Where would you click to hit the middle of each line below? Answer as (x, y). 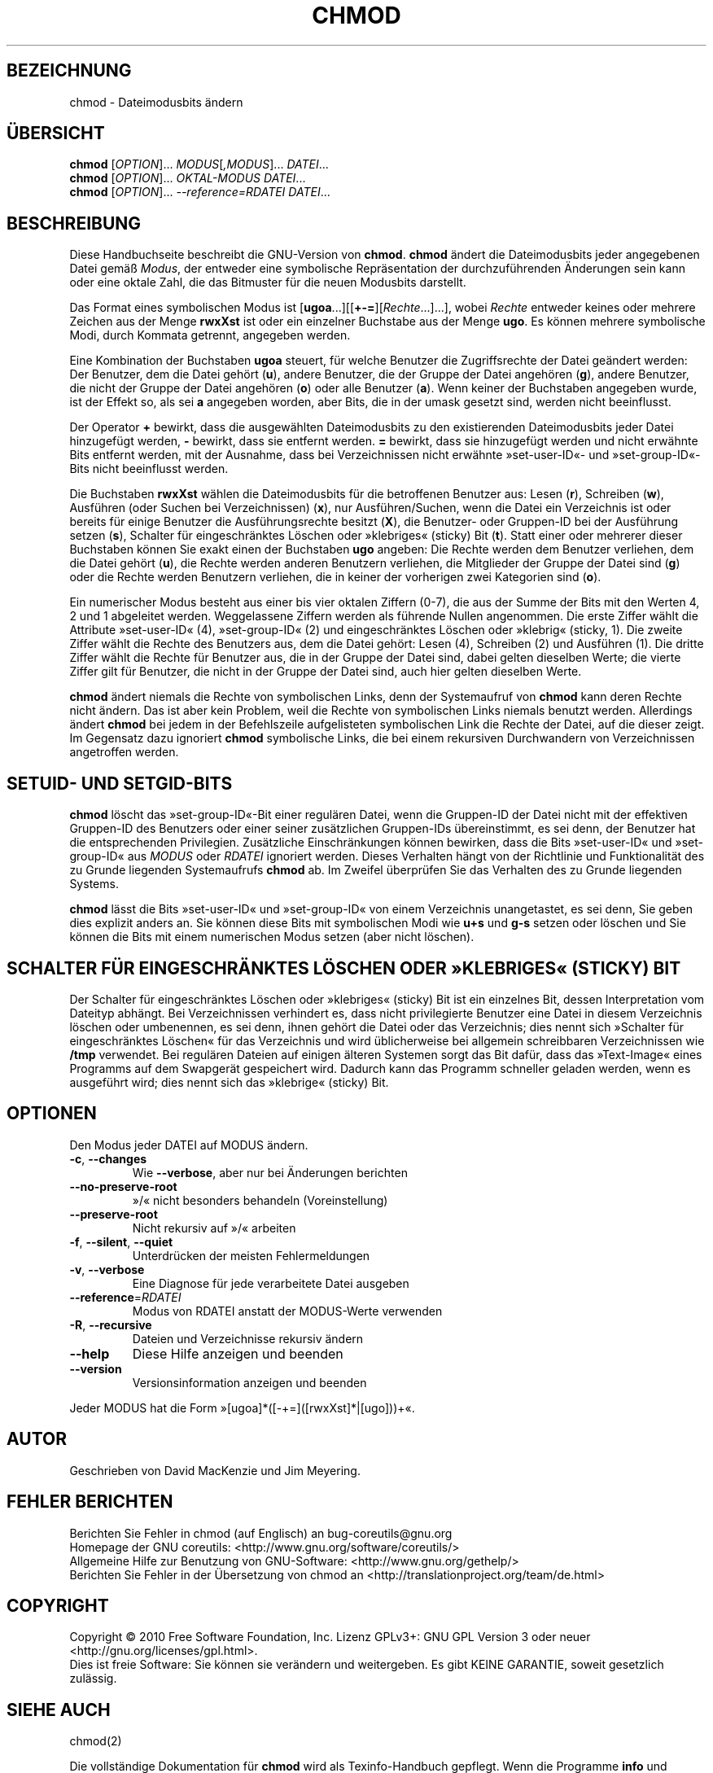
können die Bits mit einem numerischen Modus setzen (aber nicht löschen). (272, 937)
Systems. (94, 884)
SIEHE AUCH (59, 1710)
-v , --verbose (107, 1269)
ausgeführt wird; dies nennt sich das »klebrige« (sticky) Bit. (229, 1082)
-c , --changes (108, 1158)
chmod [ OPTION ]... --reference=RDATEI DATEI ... (200, 192)
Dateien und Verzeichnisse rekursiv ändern (248, 1338)
